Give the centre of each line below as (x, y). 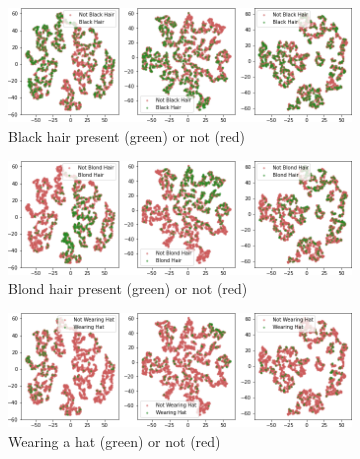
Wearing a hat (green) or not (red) (114, 440)
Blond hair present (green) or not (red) (128, 288)
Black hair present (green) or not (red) (126, 135)
